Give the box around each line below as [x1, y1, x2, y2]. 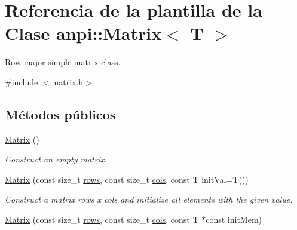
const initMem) [206, 213, 262, 226]
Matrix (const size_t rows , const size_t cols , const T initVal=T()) [5, 173, 249, 185]
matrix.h [51, 75, 84, 88]
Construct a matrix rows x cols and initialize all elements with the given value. [5, 193, 293, 206]
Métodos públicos [5, 105, 116, 123]
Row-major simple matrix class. [5, 56, 121, 68]
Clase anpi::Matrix [5, 21, 162, 45]
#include [5, 75, 38, 88]
